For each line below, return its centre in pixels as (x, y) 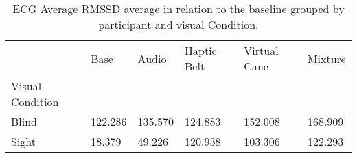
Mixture (326, 58)
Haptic (201, 50)
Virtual (261, 50)
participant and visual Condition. (178, 24)
